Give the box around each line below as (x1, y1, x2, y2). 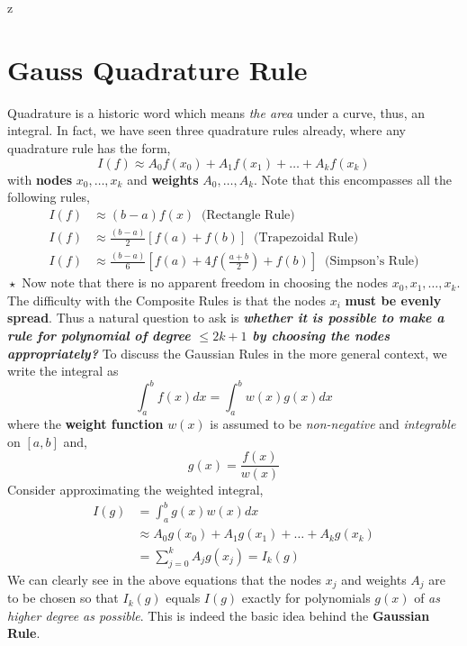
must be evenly (345, 290, 442, 309)
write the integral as (7, 361, 119, 380)
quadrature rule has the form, (7, 138, 171, 157)
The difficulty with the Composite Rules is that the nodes (7, 290, 326, 309)
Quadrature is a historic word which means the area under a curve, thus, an (7, 103, 425, 122)
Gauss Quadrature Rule (7, 50, 308, 87)
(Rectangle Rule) (201, 208, 295, 222)
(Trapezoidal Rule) (254, 232, 359, 245)
